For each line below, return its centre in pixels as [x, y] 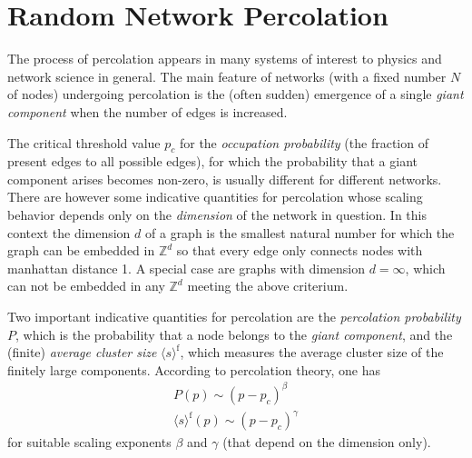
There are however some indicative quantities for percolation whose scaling [215, 197]
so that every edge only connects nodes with [300, 250]
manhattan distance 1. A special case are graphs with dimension [187, 268]
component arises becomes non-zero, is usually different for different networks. [225, 179]
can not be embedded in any [86, 286]
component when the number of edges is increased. [147, 111]
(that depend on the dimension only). [327, 442]
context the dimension [69, 232]
